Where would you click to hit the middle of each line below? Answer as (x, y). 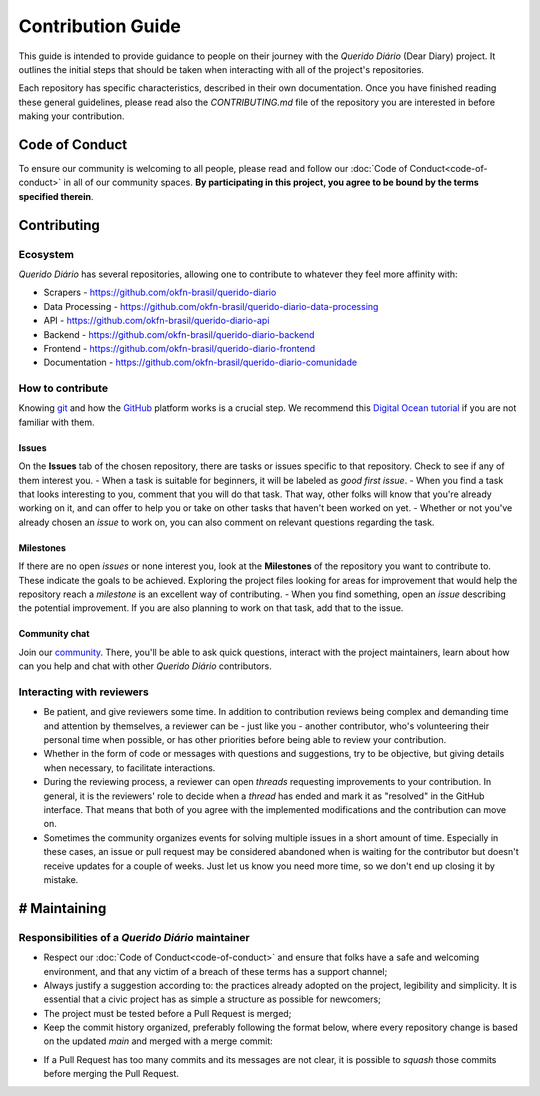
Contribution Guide (100, 26)
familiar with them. (56, 422)
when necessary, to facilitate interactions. (129, 767)
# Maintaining (62, 908)
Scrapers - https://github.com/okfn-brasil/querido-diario (160, 292)
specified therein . (56, 196)
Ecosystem (46, 254)
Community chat (54, 634)
